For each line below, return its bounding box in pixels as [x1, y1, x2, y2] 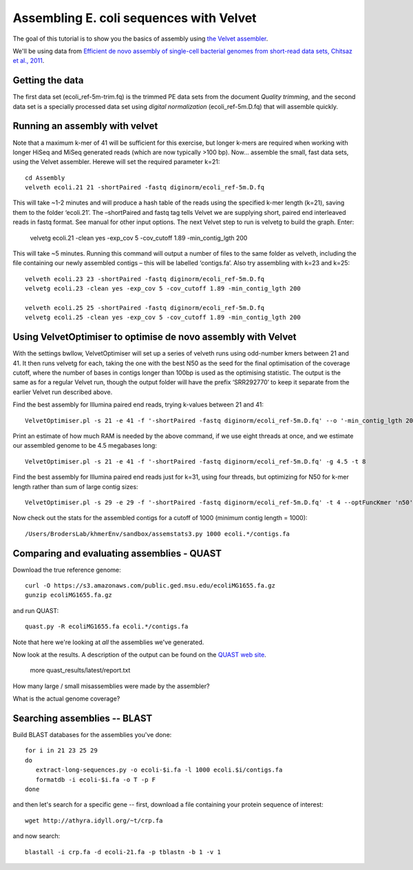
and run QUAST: [12, 606, 59, 614]
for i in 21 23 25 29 [25, 747, 98, 754]
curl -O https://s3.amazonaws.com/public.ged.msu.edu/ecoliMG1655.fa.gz [25, 582, 275, 590]
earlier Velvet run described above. [12, 388, 113, 396]
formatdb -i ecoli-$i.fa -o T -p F [35, 776, 156, 783]
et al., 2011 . [12, 56, 45, 65]
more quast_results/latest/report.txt [30, 666, 131, 674]
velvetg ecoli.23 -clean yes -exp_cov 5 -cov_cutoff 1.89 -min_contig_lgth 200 [25, 284, 301, 293]
